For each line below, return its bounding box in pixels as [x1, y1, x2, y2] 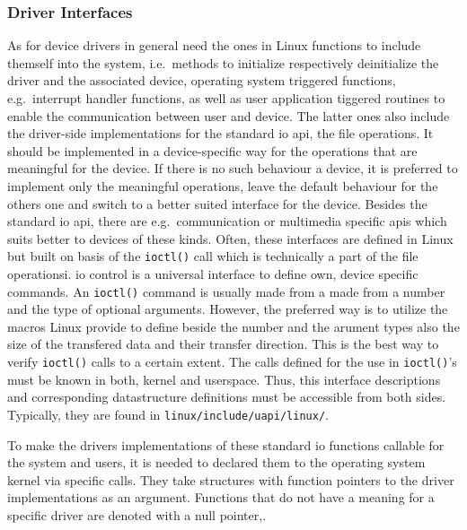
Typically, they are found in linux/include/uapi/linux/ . [7, 404, 329, 423]
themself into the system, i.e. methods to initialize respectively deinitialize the [7, 53, 439, 72]
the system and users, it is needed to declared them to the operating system [7, 453, 426, 472]
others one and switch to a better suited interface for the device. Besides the [7, 194, 427, 213]
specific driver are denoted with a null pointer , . [7, 505, 267, 524]
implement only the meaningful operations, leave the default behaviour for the [7, 176, 438, 195]
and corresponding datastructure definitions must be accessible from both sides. [7, 387, 446, 406]
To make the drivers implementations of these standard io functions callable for [7, 435, 445, 454]
